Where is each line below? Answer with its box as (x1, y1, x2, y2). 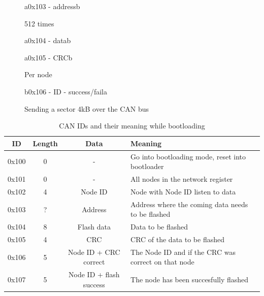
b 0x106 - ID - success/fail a (24, 86, 107, 96)
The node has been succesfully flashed (130, 274, 249, 285)
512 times (24, 18, 54, 28)
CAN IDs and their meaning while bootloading (59, 120, 205, 131)
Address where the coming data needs (130, 199, 248, 209)
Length (32, 138, 58, 148)
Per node (24, 69, 52, 80)
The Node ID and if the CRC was (130, 246, 236, 257)
